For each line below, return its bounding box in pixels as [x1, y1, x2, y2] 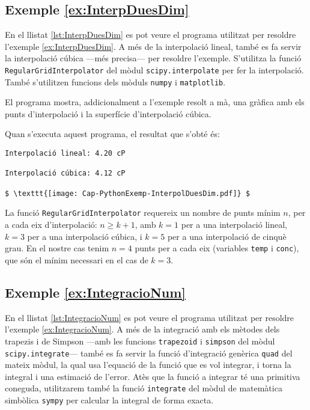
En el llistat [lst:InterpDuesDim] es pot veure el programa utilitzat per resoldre [5, 28, 296, 41]
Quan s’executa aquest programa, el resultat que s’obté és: [5, 127, 220, 140]
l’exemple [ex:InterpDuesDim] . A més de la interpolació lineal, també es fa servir [5, 40, 302, 52]
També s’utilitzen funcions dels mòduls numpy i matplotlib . [5, 75, 226, 88]
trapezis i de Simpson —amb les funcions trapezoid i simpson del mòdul [5, 334, 275, 347]
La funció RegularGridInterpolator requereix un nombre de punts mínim [5, 206, 281, 219]
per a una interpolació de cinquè [167, 230, 287, 242]
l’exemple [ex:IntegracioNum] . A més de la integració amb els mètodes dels [5, 323, 280, 335]
